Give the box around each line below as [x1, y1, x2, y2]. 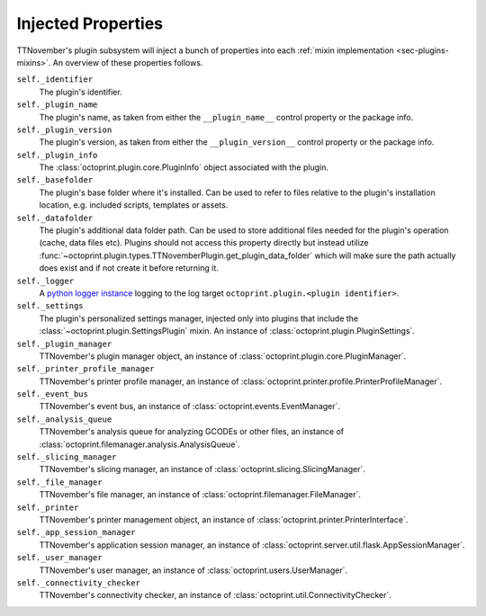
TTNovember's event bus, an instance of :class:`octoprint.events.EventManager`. [39, 401, 341, 412]
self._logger [16, 275, 75, 286]
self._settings [16, 301, 85, 311]
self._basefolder [16, 175, 94, 185]
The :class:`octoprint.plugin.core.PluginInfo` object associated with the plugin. [39, 162, 328, 173]
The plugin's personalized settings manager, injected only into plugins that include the [39, 313, 359, 324]
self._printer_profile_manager [16, 364, 155, 374]
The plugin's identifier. [39, 86, 122, 97]
